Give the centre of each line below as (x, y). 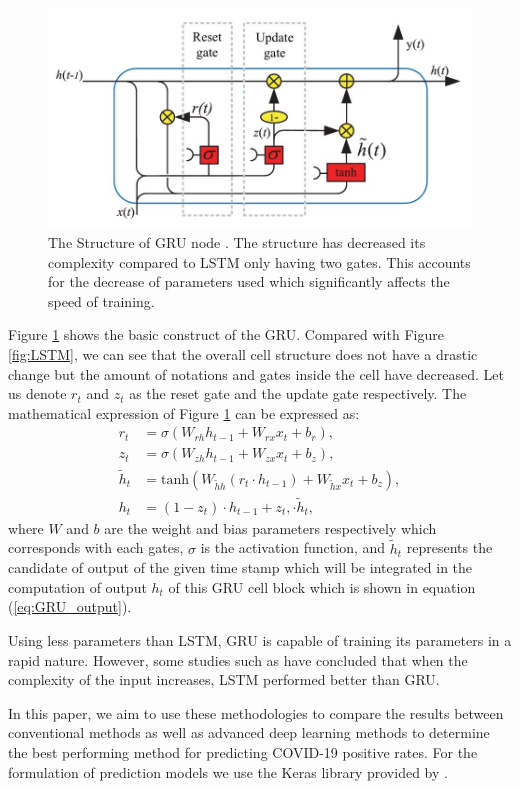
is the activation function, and (293, 547)
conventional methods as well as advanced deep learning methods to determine (249, 732)
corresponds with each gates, (96, 547)
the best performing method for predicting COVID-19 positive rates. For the (243, 752)
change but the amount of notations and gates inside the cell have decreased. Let (256, 373)
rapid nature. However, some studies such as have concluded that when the (238, 659)
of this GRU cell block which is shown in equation (322, 586)
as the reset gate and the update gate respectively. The (298, 393)
